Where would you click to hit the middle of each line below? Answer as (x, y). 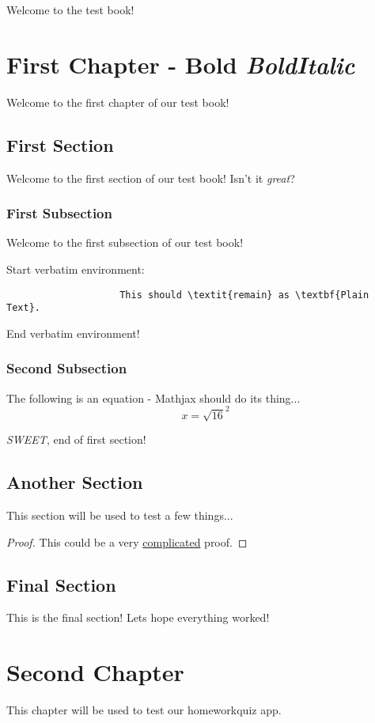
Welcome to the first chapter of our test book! (118, 102)
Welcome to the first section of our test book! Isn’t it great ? (151, 178)
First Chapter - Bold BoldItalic (181, 64)
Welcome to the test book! (70, 9)
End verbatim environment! (73, 333)
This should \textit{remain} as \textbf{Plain (244, 295)
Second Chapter (95, 672)
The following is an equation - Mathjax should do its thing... (153, 397)
